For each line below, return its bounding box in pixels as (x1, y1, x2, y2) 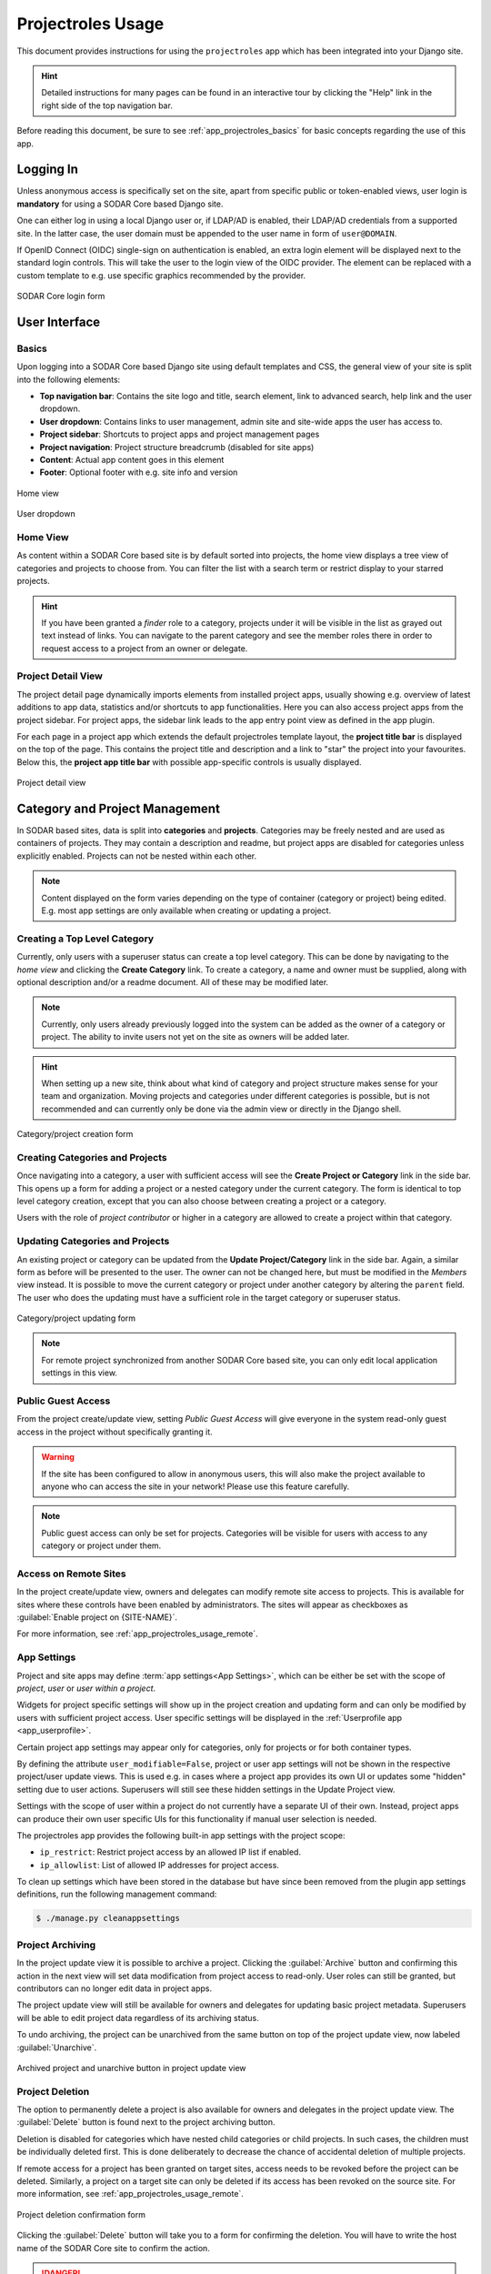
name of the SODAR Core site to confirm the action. (16, 2242, 211, 2253)
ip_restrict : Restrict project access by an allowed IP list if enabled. (39, 1846, 302, 1857)
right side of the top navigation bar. (41, 100, 173, 111)
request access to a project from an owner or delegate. (41, 642, 248, 654)
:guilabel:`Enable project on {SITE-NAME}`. (16, 1612, 177, 1623)
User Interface (16, 314, 101, 329)
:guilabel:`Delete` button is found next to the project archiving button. (16, 2117, 276, 2128)
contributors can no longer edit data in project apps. (16, 1983, 213, 1994)
